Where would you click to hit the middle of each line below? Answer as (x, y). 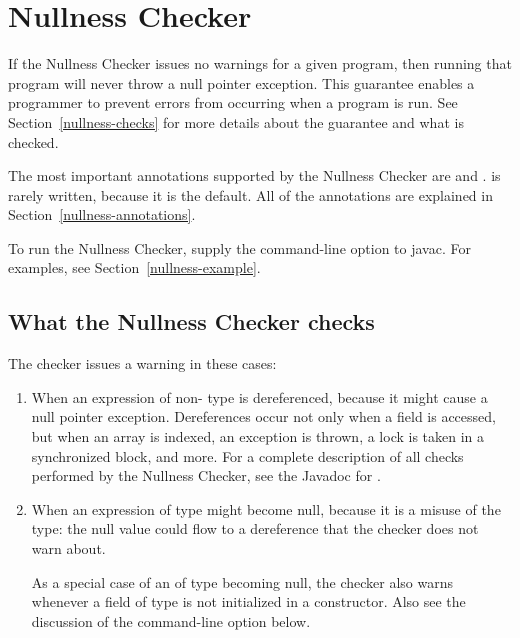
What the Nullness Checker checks (191, 321)
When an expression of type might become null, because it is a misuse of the (266, 508)
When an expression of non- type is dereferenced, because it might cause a (259, 396)
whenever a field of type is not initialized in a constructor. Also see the (248, 601)
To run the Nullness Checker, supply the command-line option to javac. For (239, 247)
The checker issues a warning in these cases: (142, 363)
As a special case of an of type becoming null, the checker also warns (242, 581)
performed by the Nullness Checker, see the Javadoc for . (206, 475)
